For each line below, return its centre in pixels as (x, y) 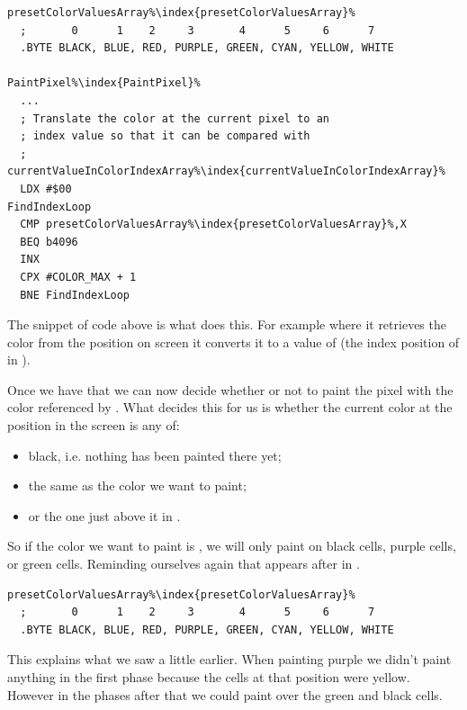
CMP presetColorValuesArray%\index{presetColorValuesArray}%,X (213, 225)
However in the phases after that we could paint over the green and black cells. (225, 694)
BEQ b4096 (49, 242)
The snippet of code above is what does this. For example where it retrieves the (227, 324)
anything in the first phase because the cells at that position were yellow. (209, 677)
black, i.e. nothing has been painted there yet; (155, 455)
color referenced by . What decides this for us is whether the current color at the (230, 407)
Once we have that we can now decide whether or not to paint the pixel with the (230, 389)
